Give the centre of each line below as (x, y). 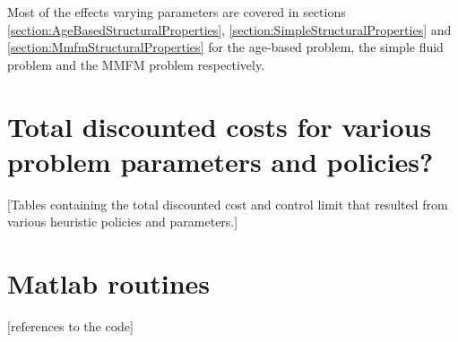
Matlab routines (109, 283)
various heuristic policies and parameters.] (123, 222)
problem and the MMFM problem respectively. (136, 64)
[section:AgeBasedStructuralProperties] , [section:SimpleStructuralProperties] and (229, 29)
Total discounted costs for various (220, 126)
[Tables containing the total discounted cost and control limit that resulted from (228, 204)
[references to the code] (70, 326)
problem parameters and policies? (220, 161)
